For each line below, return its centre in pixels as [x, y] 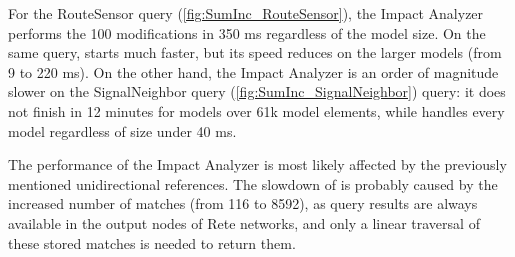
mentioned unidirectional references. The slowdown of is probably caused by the [253, 183]
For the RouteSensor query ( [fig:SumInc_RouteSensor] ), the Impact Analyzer [246, 13]
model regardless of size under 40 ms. [122, 130]
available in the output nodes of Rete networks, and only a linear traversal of [244, 222]
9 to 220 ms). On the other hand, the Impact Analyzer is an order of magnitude [253, 71]
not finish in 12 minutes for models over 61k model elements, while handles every [256, 110]
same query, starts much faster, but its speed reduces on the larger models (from [255, 52]
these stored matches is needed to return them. [152, 242]
